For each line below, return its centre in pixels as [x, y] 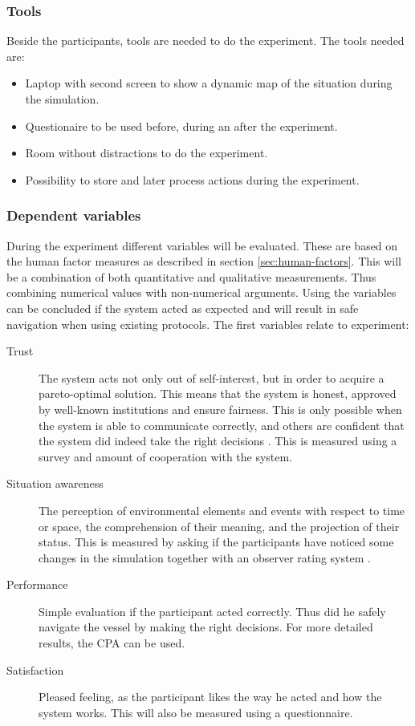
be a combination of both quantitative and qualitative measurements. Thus [191, 276]
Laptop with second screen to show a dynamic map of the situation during [209, 83]
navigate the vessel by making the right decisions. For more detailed [206, 627]
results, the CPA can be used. [112, 643]
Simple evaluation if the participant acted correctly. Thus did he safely [212, 611]
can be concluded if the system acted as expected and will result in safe [183, 308]
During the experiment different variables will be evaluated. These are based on [202, 245]
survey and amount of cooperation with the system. [166, 456]
